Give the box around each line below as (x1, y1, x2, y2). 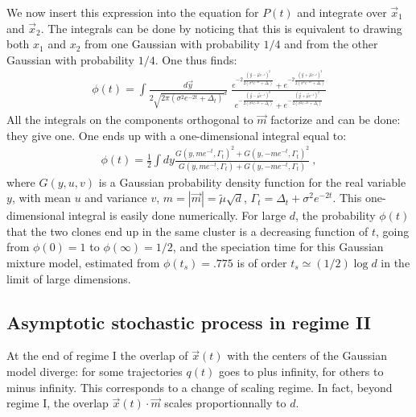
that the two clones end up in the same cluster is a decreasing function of (6, 222, 369, 239)
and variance (84, 189, 147, 206)
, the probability (295, 207, 376, 224)
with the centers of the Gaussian (227, 347, 387, 364)
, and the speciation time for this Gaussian (172, 238, 384, 255)
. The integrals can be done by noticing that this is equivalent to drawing (40, 19, 402, 36)
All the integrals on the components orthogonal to (6, 111, 253, 128)
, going (375, 222, 410, 239)
